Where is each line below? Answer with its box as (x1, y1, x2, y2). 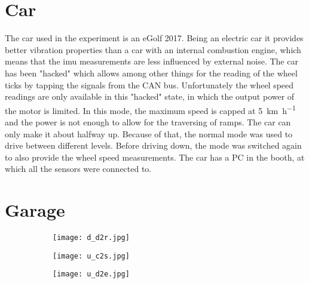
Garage (5, 198, 65, 222)
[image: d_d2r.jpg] (53, 233, 130, 242)
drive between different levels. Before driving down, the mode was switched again (5, 139, 302, 152)
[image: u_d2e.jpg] (53, 270, 130, 279)
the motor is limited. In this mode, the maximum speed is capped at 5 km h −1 (5, 102, 296, 116)
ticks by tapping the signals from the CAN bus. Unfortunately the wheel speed (5, 78, 294, 91)
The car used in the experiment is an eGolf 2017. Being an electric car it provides (5, 32, 304, 44)
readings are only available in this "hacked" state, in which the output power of (5, 90, 295, 103)
